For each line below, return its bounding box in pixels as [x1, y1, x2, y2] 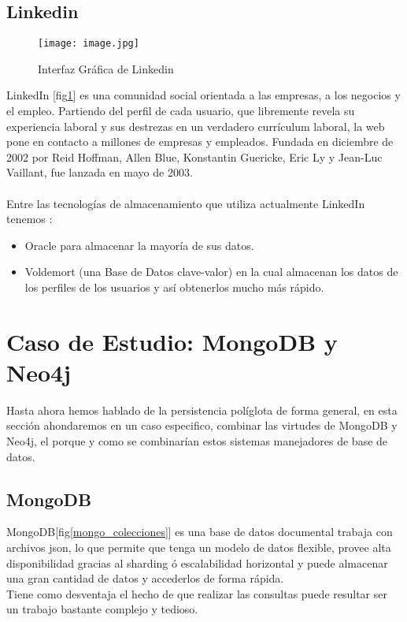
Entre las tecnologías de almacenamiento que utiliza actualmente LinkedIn [6, 195, 365, 211]
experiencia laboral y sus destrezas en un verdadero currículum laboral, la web [6, 117, 385, 134]
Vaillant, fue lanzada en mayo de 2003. [6, 164, 193, 181]
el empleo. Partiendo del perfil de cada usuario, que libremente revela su [6, 102, 355, 119]
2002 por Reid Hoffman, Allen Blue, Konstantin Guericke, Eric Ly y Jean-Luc [6, 148, 383, 165]
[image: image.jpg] [38, 38, 139, 50]
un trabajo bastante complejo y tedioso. [6, 601, 198, 617]
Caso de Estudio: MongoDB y [6, 325, 338, 357]
